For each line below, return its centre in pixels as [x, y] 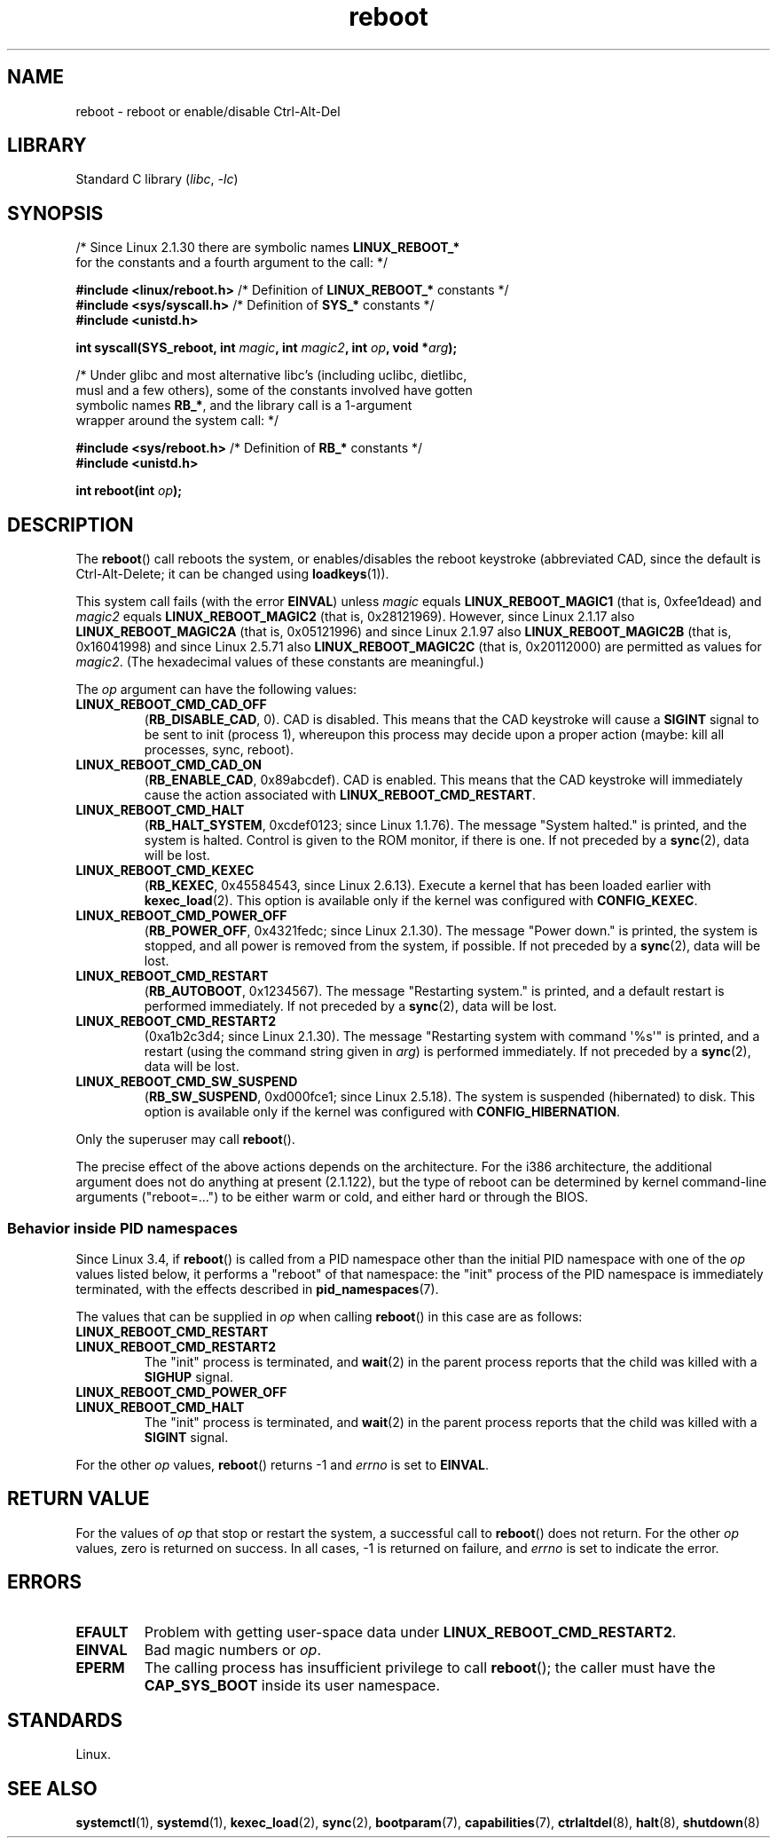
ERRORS [45, 1582]
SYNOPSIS [55, 213]
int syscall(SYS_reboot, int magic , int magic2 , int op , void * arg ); [267, 348]
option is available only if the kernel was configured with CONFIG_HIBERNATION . [382, 1112]
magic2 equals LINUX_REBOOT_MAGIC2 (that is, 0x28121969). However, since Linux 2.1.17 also [355, 617]
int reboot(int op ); [129, 491]
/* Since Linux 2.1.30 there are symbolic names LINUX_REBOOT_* [268, 248]
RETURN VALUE [78, 1499]
